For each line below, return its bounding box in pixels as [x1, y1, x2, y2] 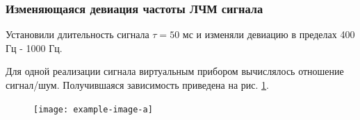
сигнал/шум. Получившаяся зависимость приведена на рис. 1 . [6, 78, 269, 92]
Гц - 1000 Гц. [6, 40, 63, 55]
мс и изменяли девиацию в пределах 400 [182, 27, 355, 42]
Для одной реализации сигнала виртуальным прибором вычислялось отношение [6, 64, 344, 78]
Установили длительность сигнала [6, 27, 149, 42]
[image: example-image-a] [33, 104, 153, 114]
